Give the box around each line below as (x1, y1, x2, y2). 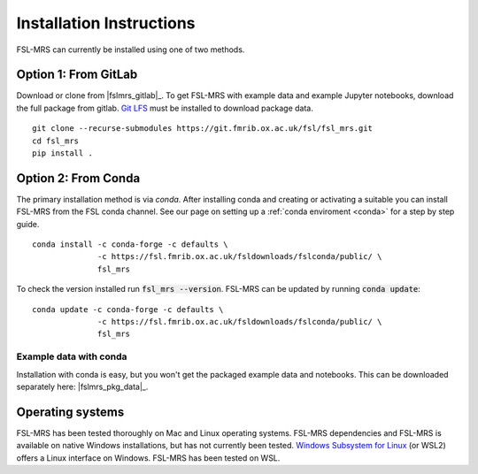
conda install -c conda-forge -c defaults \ (32, 240, 229, 249)
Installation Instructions (16, 13, 196, 33)
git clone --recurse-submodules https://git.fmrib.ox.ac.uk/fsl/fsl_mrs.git (32, 124, 374, 134)
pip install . (32, 149, 93, 158)
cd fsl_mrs (32, 135, 80, 146)
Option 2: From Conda (16, 171, 141, 186)
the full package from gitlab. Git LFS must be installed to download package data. (16, 103, 313, 113)
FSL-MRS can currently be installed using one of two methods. (16, 44, 245, 55)
